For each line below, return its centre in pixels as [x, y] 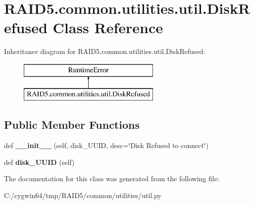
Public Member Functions [72, 125]
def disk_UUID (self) [39, 162]
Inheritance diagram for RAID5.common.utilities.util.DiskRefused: [105, 51]
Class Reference [108, 27]
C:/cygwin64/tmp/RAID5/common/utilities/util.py [83, 195]
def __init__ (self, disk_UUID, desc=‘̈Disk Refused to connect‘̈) [106, 145]
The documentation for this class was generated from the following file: [112, 178]
